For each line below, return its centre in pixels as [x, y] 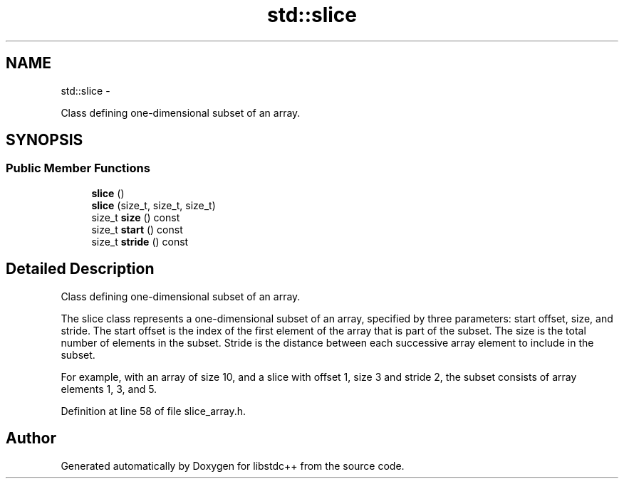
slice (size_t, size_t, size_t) [154, 205]
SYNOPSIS [45, 140]
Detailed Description [80, 269]
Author [31, 438]
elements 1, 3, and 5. [109, 389]
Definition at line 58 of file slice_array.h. [154, 411]
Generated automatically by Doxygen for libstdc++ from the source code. [233, 465]
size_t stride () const [140, 241]
